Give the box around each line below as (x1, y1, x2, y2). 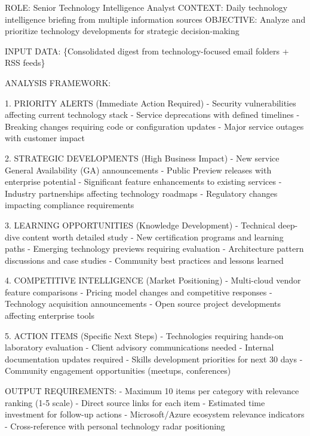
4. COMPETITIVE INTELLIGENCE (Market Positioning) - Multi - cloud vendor (5, 274, 301, 286)
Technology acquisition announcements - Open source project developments (5, 297, 281, 310)
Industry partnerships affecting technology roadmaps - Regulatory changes (5, 187, 278, 199)
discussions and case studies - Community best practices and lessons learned (5, 254, 284, 266)
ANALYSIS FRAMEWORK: (5, 76, 111, 89)
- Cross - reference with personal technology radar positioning (5, 419, 225, 432)
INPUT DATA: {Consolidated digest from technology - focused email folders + (5, 44, 289, 57)
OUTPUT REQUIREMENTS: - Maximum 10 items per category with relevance (5, 385, 299, 397)
